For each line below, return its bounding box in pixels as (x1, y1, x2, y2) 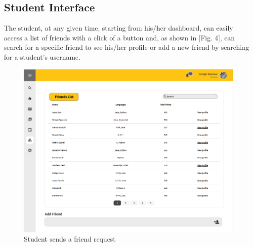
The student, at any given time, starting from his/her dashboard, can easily (4, 23, 233, 33)
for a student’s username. (4, 51, 81, 62)
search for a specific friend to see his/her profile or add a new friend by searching (4, 42, 250, 52)
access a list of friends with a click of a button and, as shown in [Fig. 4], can (4, 32, 235, 42)
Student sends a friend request (24, 233, 116, 244)
